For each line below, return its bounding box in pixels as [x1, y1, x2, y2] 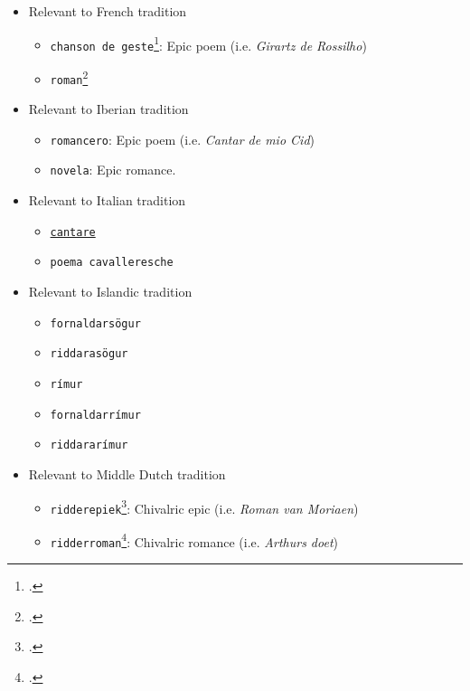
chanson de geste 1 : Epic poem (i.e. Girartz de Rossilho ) [50, 33, 367, 54]
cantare [50, 225, 96, 239]
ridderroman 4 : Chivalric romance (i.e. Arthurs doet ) [50, 529, 339, 551]
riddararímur [50, 439, 128, 452]
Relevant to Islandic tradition [28, 282, 193, 301]
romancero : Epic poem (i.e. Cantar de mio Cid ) [50, 129, 315, 148]
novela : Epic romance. [50, 160, 176, 179]
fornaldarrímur [50, 408, 141, 421]
